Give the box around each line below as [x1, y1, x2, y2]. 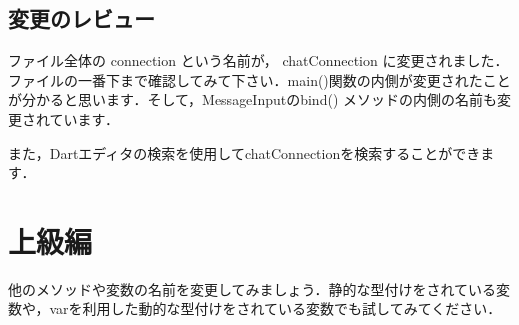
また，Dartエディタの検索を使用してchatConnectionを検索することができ [8, 142, 481, 163]
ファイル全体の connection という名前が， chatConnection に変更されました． [8, 50, 509, 71]
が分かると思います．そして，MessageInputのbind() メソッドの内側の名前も [8, 89, 497, 110]
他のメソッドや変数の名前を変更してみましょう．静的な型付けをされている [8, 278, 497, 299]
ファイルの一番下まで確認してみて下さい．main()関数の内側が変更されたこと [8, 69, 511, 90]
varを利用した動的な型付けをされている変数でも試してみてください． [49, 298, 502, 319]
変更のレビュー [8, 3, 155, 34]
